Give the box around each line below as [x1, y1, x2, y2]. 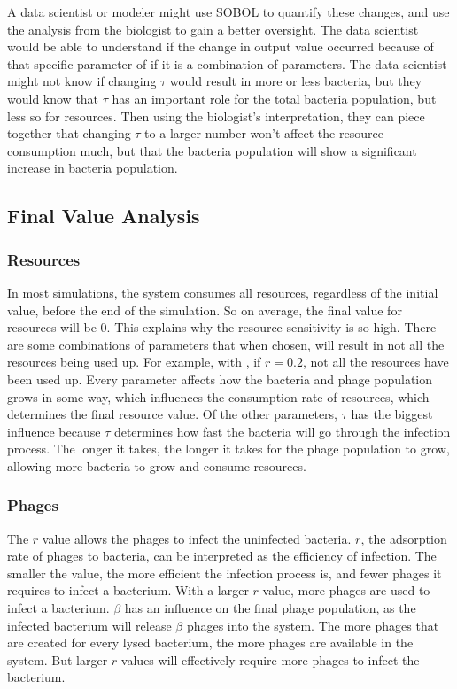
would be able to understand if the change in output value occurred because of [7, 37, 434, 56]
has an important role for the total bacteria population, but [112, 89, 437, 107]
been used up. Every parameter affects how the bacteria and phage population [7, 369, 433, 388]
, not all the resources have [302, 352, 449, 371]
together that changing [7, 124, 131, 143]
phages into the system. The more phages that [186, 615, 439, 634]
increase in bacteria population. [7, 159, 178, 177]
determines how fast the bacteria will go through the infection [113, 422, 451, 440]
